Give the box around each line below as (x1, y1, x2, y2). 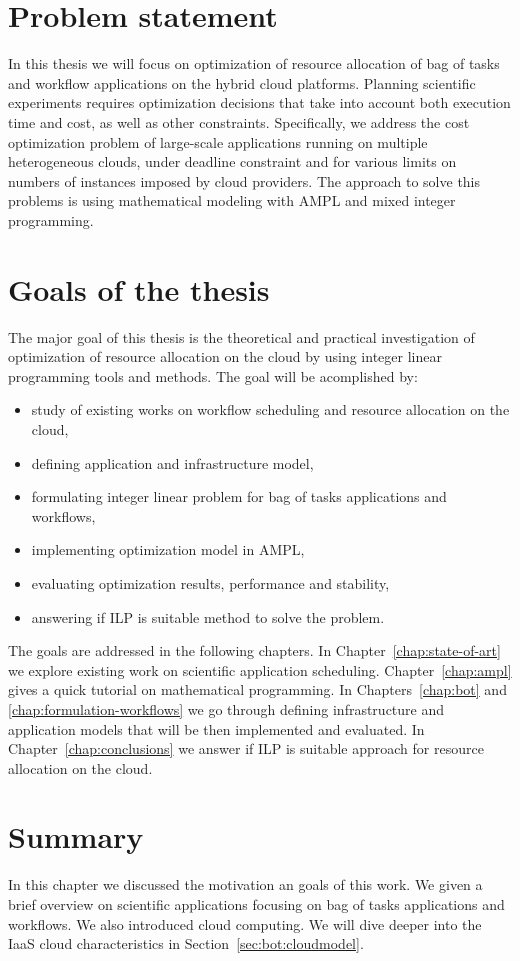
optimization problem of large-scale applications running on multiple (8, 131, 428, 152)
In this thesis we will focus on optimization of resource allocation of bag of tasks (8, 53, 500, 74)
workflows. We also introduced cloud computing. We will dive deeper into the (8, 913, 482, 934)
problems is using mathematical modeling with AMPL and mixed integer (8, 190, 456, 211)
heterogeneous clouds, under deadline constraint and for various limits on (8, 151, 457, 172)
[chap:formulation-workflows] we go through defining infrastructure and (8, 698, 445, 719)
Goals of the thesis (8, 268, 270, 309)
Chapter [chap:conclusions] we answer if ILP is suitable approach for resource (8, 738, 484, 759)
